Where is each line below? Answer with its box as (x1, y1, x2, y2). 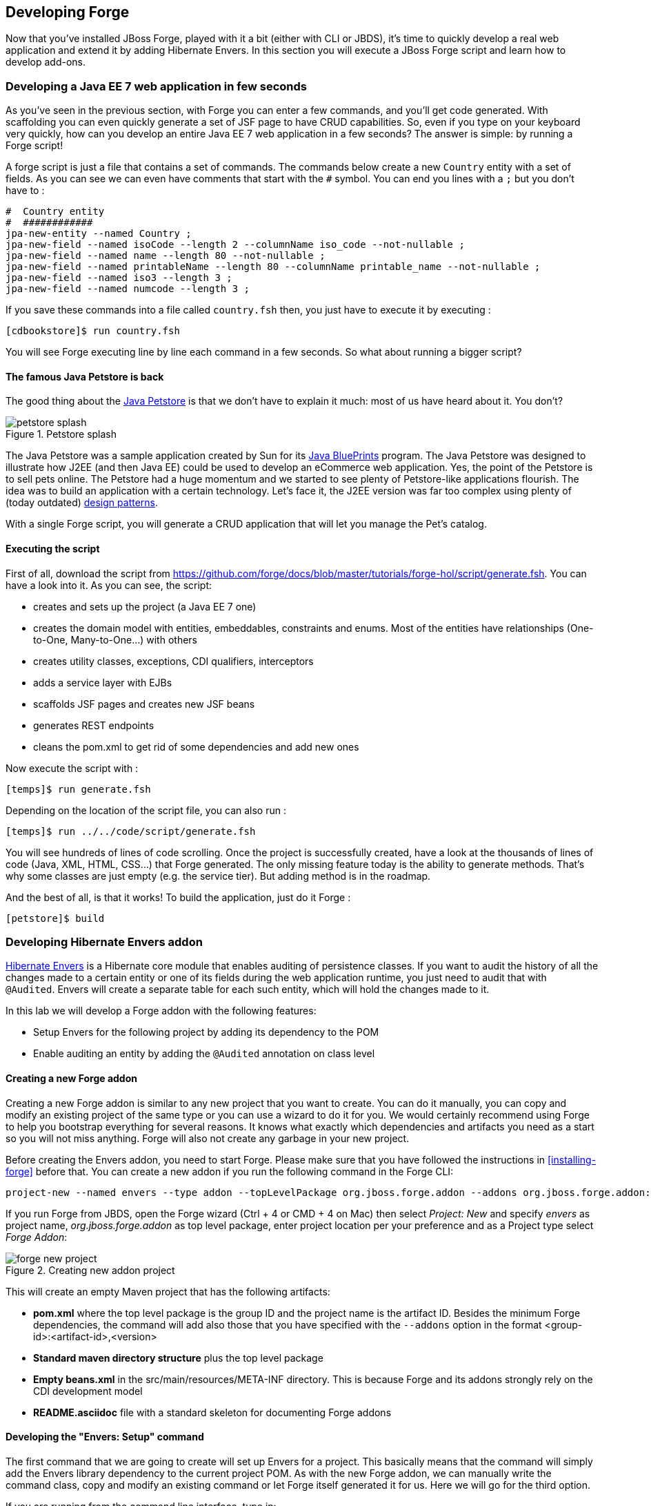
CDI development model (33, 1384, 143, 1397)
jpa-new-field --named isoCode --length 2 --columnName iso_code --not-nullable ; (6, 239, 465, 251)
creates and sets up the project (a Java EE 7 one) (33, 600, 257, 612)
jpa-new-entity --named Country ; (6, 228, 192, 240)
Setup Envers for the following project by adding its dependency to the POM (33, 1026, 379, 1039)
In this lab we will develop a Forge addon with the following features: (6, 1005, 317, 1017)
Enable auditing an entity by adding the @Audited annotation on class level (33, 1048, 375, 1060)
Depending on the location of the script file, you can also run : (6, 804, 286, 816)
